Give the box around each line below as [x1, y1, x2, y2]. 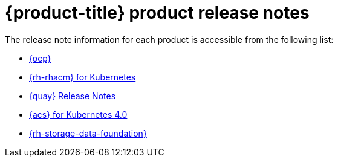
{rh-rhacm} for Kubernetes [29, 71, 136, 82]
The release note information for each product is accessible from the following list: [5, 34, 334, 45]
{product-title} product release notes [5, 2, 310, 23]
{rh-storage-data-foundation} [29, 128, 147, 138]
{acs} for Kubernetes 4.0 [29, 109, 128, 120]
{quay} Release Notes [29, 90, 116, 101]
